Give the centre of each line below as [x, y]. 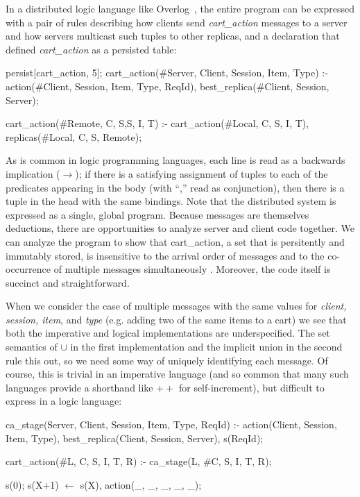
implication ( [33, 173]
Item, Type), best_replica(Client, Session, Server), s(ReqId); [135, 438]
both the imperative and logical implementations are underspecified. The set [168, 333]
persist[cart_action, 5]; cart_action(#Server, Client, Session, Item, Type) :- [167, 73]
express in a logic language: [64, 401]
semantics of [32, 347]
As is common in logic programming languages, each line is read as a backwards [175, 160]
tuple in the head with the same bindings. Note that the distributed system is [171, 201]
